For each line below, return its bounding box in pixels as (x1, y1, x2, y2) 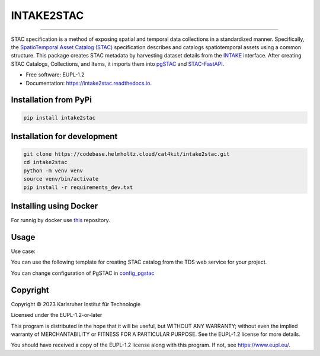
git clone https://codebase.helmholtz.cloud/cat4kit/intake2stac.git (23, 151, 230, 158)
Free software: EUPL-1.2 (25, 71, 85, 78)
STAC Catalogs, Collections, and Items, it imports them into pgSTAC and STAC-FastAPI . (11, 60, 225, 68)
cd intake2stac (23, 159, 68, 166)
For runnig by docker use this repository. (11, 217, 111, 224)
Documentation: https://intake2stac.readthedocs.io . (25, 79, 152, 86)
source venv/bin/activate (23, 175, 99, 182)
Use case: (11, 248, 36, 255)
